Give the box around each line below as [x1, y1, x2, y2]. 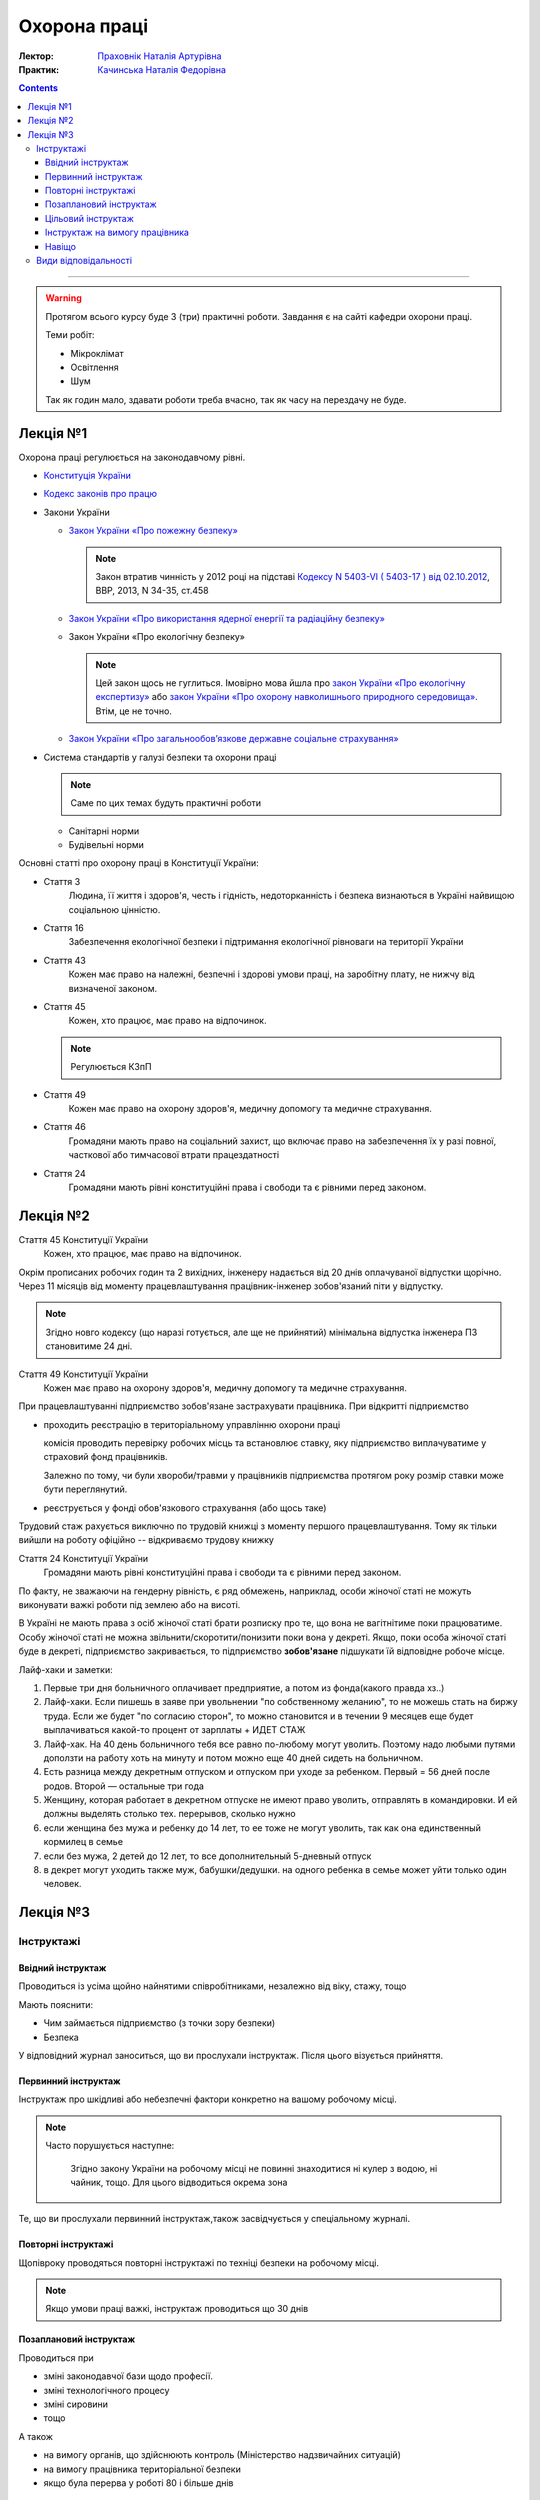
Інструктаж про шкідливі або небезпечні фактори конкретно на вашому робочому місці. [18, 2093, 397, 2105]
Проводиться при [18, 2351, 94, 2364]
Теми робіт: [45, 329, 95, 341]
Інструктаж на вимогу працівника [45, 226, 190, 239]
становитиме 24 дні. [45, 1340, 133, 1352]
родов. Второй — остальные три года [43, 1780, 205, 1792]
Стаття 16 [43, 922, 84, 934]
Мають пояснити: [18, 1998, 94, 2010]
